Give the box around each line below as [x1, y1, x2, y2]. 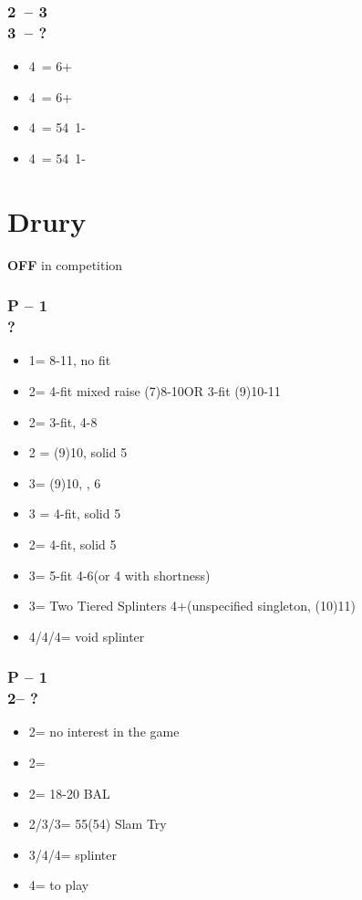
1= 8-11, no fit [28, 351, 111, 370]
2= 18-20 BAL [28, 783, 110, 802]
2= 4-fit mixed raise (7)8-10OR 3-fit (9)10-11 [28, 381, 281, 400]
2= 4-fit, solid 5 [28, 534, 117, 553]
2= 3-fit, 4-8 [28, 412, 98, 431]
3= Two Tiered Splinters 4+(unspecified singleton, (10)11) [28, 596, 356, 615]
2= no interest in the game [28, 722, 180, 741]
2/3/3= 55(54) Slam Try [28, 814, 167, 833]
